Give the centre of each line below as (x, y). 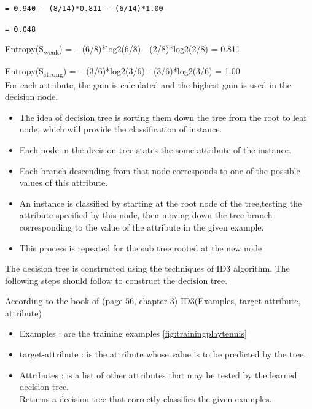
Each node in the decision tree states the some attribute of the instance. (155, 149)
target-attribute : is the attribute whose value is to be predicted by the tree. (163, 354)
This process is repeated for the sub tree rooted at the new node (141, 247)
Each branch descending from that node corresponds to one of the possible (160, 170)
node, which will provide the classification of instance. (121, 129)
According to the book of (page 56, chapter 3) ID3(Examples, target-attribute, (153, 301)
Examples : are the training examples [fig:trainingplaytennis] (133, 333)
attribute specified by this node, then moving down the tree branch (146, 215)
